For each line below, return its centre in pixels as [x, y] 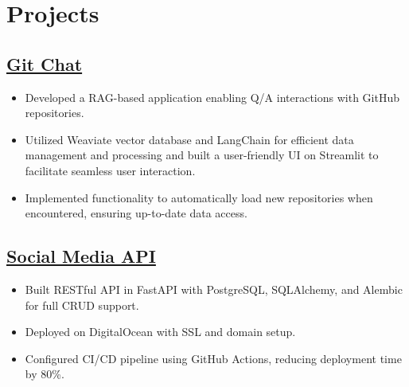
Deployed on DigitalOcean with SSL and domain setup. [160, 332]
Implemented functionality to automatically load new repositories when [199, 197]
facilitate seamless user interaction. [110, 170]
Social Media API [81, 256]
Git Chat [45, 63]
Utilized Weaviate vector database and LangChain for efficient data [189, 139]
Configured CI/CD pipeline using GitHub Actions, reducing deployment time [213, 358]
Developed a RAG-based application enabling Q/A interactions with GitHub [212, 97]
